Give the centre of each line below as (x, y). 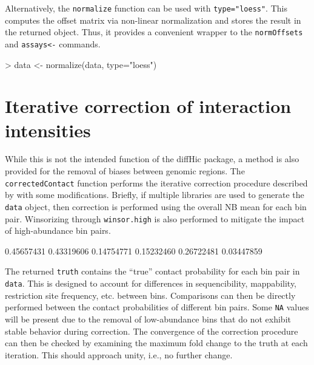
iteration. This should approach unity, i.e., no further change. (119, 354)
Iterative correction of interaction (148, 106)
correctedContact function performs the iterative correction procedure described (156, 182)
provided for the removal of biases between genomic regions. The (125, 171)
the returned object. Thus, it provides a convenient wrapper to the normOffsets (154, 32)
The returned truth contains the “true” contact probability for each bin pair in (152, 271)
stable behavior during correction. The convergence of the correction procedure (152, 331)
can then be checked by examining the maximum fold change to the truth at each (156, 343)
